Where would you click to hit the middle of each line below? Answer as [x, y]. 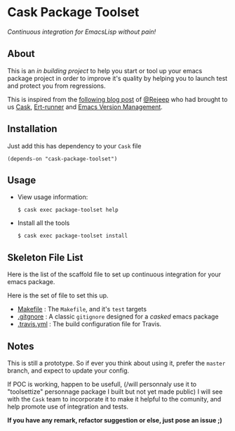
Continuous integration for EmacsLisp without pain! [82, 32]
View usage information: [53, 197]
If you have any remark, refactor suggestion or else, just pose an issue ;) [115, 420]
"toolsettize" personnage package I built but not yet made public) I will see [115, 392]
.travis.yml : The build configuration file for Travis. [89, 324]
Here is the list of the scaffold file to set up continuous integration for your [114, 274]
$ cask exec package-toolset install [73, 236]
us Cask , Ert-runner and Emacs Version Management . [85, 107]
